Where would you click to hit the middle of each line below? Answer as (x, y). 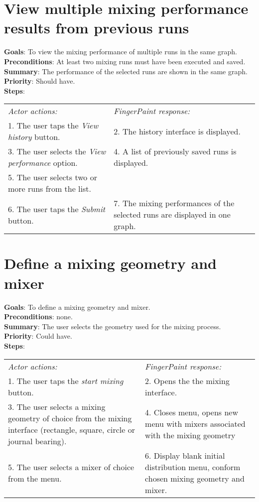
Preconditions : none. (38, 316)
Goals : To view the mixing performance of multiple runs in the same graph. (121, 52)
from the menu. (35, 478)
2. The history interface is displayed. (177, 131)
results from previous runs (97, 28)
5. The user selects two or (53, 177)
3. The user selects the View (57, 151)
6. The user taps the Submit (57, 209)
